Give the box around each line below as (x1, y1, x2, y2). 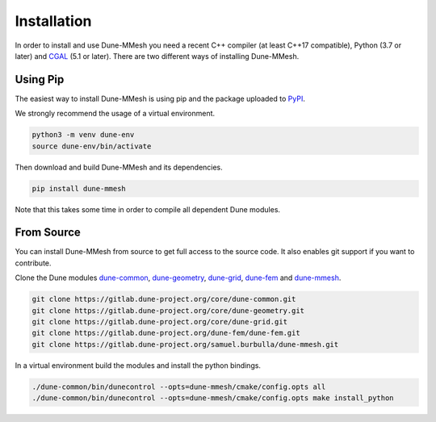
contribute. (15, 258, 52, 268)
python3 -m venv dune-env (31, 130, 135, 140)
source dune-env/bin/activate (31, 141, 152, 151)
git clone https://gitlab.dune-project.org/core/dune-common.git (31, 295, 296, 304)
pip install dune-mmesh (31, 184, 127, 193)
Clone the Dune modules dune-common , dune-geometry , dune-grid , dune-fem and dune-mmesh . (15, 273, 342, 282)
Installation (15, 12, 92, 30)
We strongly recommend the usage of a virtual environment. (15, 109, 216, 119)
